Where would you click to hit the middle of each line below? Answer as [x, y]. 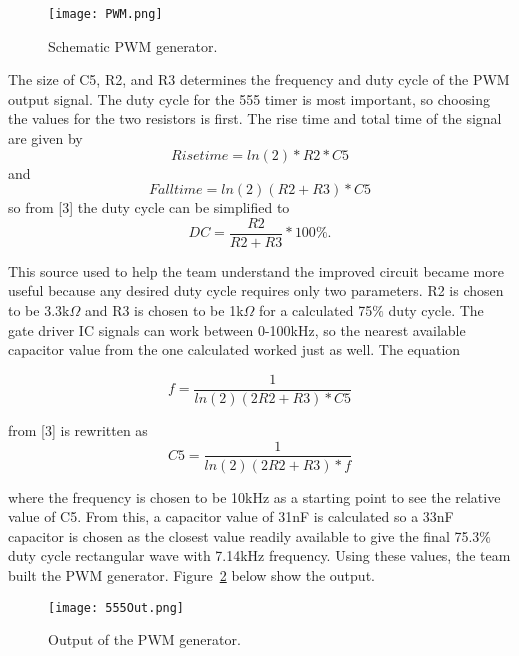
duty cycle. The [436, 310]
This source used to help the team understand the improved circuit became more [256, 270]
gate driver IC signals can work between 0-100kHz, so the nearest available [237, 329]
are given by [45, 138]
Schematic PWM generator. [133, 45]
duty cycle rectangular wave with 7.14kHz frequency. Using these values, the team [259, 555]
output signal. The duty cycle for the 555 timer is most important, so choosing [249, 98]
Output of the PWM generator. [144, 639]
